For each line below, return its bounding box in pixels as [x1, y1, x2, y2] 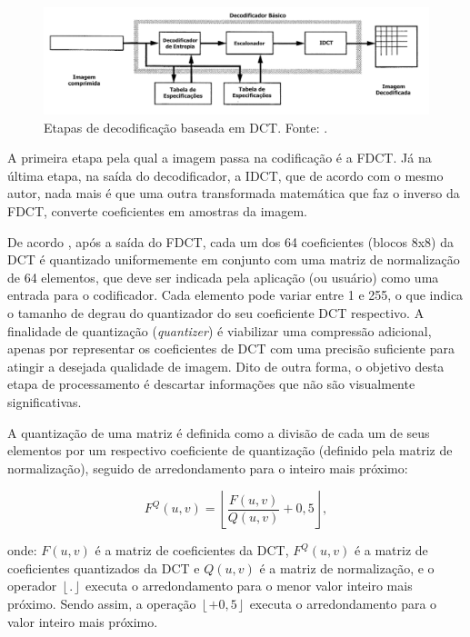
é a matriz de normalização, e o [259, 558, 435, 577]
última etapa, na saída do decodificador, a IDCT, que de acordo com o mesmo [7, 165, 444, 184]
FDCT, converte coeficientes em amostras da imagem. [7, 201, 308, 220]
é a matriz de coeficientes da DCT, [95, 541, 289, 560]
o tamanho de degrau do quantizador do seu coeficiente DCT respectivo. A [7, 303, 425, 322]
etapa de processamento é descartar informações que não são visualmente [7, 374, 415, 393]
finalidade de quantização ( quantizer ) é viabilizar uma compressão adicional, [7, 321, 432, 340]
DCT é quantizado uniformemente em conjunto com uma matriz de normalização [7, 250, 460, 269]
